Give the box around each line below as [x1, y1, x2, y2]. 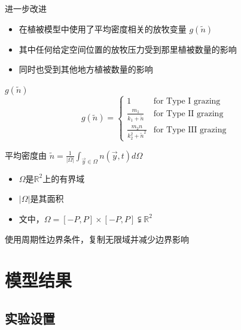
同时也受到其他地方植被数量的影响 [19, 63, 153, 75]
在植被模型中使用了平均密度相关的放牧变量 [19, 22, 187, 35]
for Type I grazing [153, 97, 221, 106]
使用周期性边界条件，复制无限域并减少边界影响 [5, 232, 189, 245]
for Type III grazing [153, 125, 227, 134]
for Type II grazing [153, 109, 224, 118]
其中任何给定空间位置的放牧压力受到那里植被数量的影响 [19, 43, 237, 55]
